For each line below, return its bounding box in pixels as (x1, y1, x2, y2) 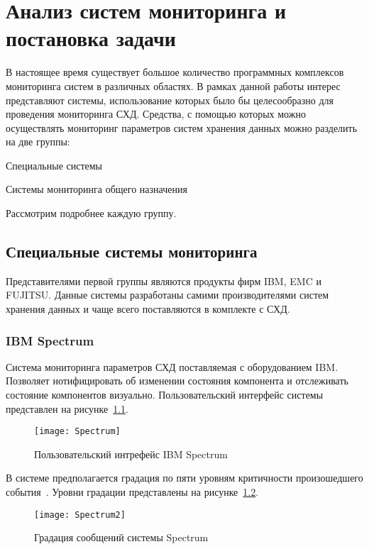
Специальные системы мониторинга (6, 240, 258, 262)
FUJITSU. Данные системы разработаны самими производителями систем (6, 287, 329, 302)
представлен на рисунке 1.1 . (6, 401, 129, 416)
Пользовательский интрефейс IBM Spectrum (34, 446, 228, 461)
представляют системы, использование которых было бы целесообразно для (6, 92, 334, 107)
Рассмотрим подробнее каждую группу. (6, 206, 177, 221)
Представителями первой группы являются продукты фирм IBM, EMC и (6, 273, 321, 288)
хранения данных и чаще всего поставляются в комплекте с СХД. (6, 301, 290, 316)
